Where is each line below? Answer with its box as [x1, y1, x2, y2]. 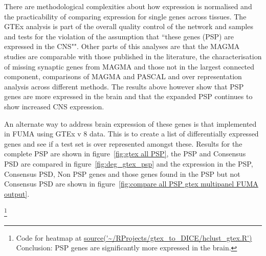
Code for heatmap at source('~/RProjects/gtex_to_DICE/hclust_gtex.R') [16, 232, 252, 243]
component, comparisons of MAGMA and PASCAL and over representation [4, 71, 242, 82]
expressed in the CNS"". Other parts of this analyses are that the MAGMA [4, 41, 240, 52]
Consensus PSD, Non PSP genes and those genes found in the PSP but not [4, 168, 240, 179]
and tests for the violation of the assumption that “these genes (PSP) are [4, 31, 234, 41]
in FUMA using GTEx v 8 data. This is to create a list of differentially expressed [4, 128, 259, 139]
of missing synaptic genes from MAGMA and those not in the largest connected [4, 61, 255, 72]
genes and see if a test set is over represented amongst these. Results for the [4, 138, 242, 149]
